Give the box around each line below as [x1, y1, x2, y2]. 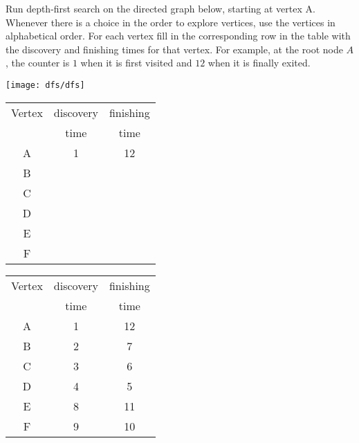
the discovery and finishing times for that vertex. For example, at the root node [6, 42, 343, 56]
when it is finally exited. [208, 55, 311, 70]
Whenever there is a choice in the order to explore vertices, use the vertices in [6, 15, 335, 29]
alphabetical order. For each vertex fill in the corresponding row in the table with [6, 28, 351, 43]
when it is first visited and [80, 55, 192, 70]
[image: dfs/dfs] [6, 80, 85, 90]
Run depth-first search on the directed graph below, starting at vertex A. [6, 1, 315, 15]
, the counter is [6, 55, 70, 70]
